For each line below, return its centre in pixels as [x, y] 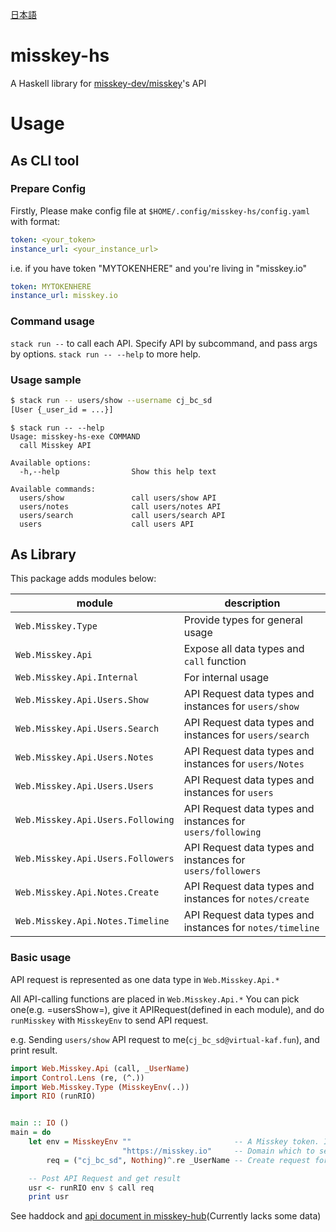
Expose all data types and [244, 649]
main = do [31, 1133]
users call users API [107, 524]
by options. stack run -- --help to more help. [106, 354]
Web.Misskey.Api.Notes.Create [87, 892]
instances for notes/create [246, 899]
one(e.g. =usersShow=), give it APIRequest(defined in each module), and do [167, 1009]
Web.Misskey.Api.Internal [77, 677]
